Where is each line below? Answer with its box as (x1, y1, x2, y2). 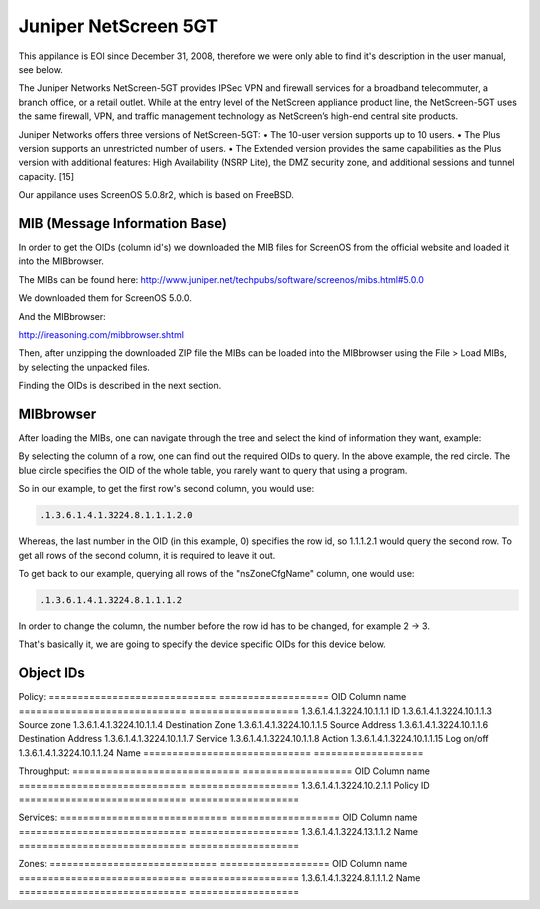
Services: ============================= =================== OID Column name (18, 811, 418, 824)
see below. (18, 63, 64, 75)
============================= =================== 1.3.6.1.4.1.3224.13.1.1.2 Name (18, 825, 419, 837)
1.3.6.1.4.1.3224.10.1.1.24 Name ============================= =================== (18, 746, 424, 759)
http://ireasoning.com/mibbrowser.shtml (18, 328, 185, 340)
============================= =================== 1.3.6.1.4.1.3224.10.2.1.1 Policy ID (18, 779, 430, 791)
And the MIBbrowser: (18, 310, 107, 322)
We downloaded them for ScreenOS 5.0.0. (18, 292, 192, 304)
